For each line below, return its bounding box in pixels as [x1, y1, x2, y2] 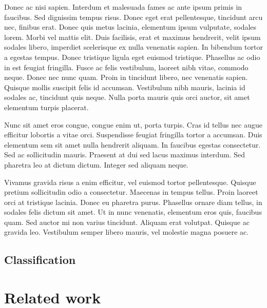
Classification [4, 252, 76, 268]
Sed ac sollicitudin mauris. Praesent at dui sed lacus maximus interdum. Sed [4, 149, 245, 160]
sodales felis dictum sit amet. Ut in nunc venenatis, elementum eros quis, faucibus [4, 207, 262, 217]
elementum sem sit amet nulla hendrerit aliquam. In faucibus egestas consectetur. [4, 139, 261, 150]
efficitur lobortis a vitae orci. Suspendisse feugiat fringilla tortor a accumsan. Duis [4, 129, 262, 140]
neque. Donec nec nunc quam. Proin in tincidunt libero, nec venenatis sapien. [4, 72, 248, 83]
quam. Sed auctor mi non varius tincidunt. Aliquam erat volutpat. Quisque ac [4, 216, 250, 227]
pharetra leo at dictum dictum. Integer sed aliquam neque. [4, 159, 188, 170]
